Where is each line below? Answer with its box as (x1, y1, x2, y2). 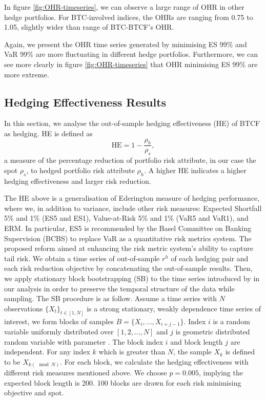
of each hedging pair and (171, 252, 249, 263)
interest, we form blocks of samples (4, 315, 114, 326)
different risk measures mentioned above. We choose (4, 367, 167, 378)
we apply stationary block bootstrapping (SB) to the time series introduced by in (4, 272, 260, 283)
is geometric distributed (175, 326, 250, 336)
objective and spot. (4, 387, 64, 398)
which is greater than (98, 346, 166, 357)
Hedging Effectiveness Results (4, 94, 167, 110)
